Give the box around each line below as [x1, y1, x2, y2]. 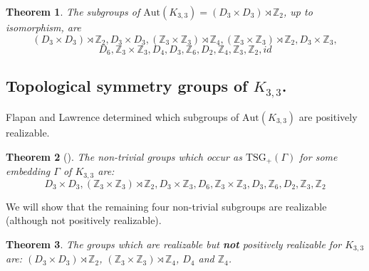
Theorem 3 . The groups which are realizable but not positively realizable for [6, 236, 342, 251]
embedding [6, 164, 51, 179]
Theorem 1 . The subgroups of [6, 4, 140, 18]
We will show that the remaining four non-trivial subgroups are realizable [6, 198, 327, 213]
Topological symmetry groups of [6, 75, 248, 97]
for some [299, 149, 338, 164]
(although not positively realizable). [6, 213, 162, 228]
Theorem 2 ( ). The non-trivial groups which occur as [6, 149, 242, 164]
